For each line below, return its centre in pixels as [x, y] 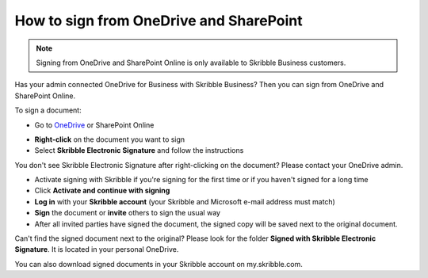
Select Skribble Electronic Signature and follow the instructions [139, 150]
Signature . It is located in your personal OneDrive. [97, 249]
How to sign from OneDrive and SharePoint [159, 21]
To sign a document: [48, 110]
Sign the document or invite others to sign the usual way [128, 213]
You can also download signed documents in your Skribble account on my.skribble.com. [159, 264]
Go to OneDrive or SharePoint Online [94, 125]
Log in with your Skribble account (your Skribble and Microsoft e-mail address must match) [185, 201]
